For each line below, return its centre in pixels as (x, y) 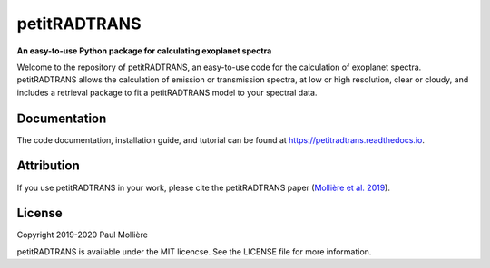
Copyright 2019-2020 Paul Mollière (83, 234)
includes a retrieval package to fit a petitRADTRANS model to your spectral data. (167, 92)
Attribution (49, 166)
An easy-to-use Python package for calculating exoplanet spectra (144, 51)
